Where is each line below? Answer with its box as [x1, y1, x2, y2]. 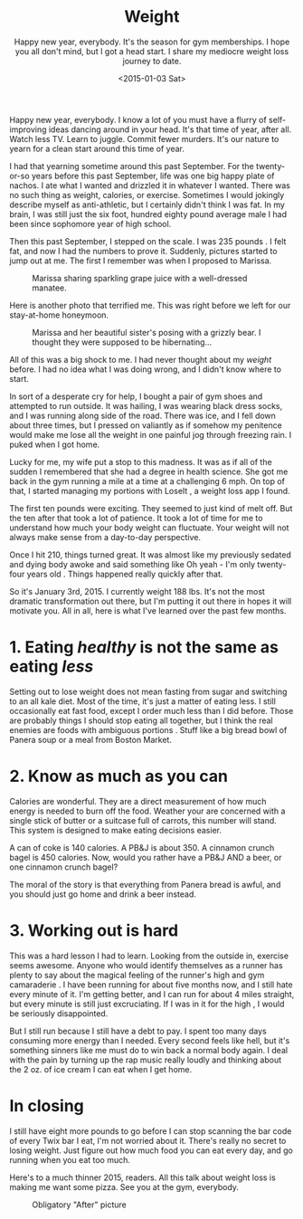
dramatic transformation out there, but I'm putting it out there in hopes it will [9, 595, 292, 606]
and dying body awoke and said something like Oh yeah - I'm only [9, 558, 256, 569]
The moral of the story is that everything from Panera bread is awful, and [9, 879, 281, 890]
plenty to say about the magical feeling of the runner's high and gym [9, 969, 265, 980]
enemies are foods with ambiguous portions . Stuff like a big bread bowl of [9, 724, 288, 735]
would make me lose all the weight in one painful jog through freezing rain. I [9, 429, 292, 440]
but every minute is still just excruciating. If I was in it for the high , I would [9, 998, 285, 1009]
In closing [9, 1095, 84, 1116]
